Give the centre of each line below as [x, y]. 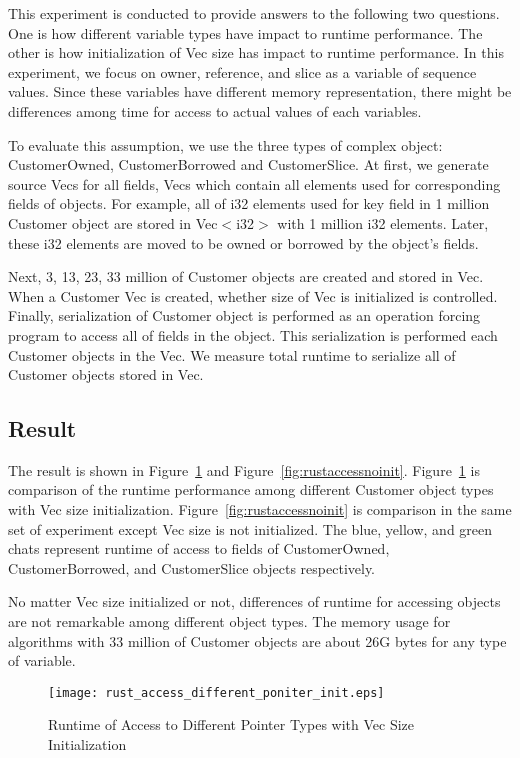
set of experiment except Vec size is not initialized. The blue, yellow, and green [250, 528]
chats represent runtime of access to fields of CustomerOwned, [199, 548]
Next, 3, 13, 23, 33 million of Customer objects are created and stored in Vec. [246, 276]
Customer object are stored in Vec [113, 222]
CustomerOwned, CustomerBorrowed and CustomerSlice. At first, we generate [248, 164]
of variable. [42, 660]
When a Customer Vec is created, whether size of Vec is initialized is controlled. [253, 295]
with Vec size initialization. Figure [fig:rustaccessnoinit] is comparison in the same [260, 509]
